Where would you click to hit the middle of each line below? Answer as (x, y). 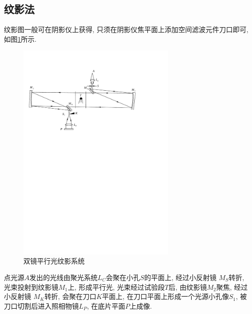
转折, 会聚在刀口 (70, 296)
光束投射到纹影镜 (31, 287)
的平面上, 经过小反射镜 (180, 277)
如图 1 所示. (20, 39)
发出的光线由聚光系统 (63, 277)
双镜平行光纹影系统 (54, 261)
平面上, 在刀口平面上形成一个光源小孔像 (165, 296)
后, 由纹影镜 (188, 287)
